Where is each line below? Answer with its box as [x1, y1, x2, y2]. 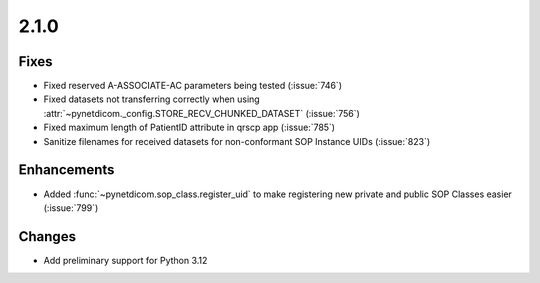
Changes [18, 228, 77, 245]
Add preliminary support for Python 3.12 [43, 254, 208, 266]
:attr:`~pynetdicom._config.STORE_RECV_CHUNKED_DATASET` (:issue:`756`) [43, 107, 360, 119]
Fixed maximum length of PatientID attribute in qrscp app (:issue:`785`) [43, 121, 335, 134]
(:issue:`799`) [43, 201, 99, 214]
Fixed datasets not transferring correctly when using [43, 93, 260, 105]
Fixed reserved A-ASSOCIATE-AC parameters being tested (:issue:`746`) [43, 80, 342, 92]
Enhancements [18, 161, 115, 179]
